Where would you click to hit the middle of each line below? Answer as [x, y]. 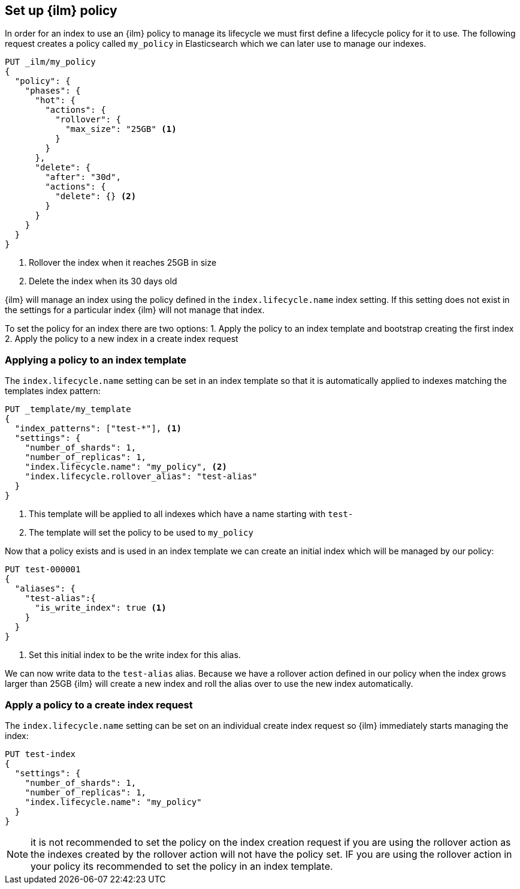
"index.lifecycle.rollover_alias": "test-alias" [141, 477]
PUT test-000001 [43, 570]
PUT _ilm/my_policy [50, 62]
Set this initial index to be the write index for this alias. [135, 655]
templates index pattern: [53, 391]
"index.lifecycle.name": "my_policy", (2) [126, 467]
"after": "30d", [83, 177]
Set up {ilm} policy [61, 10]
